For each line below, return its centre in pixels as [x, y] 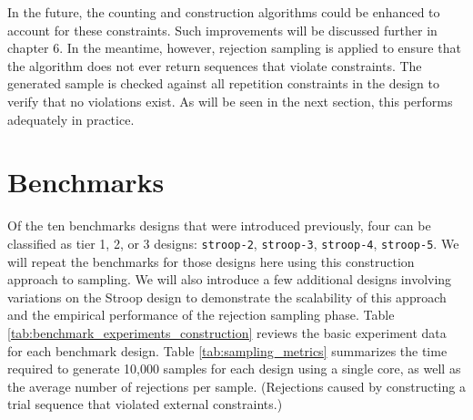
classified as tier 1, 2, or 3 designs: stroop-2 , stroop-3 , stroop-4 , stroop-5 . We [233, 243]
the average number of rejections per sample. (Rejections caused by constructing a [236, 386]
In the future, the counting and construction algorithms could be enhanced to [224, 12]
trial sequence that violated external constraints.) [145, 404]
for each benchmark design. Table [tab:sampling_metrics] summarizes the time [227, 350]
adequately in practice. [71, 119]
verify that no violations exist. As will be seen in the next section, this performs [230, 101]
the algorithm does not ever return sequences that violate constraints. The [215, 65]
